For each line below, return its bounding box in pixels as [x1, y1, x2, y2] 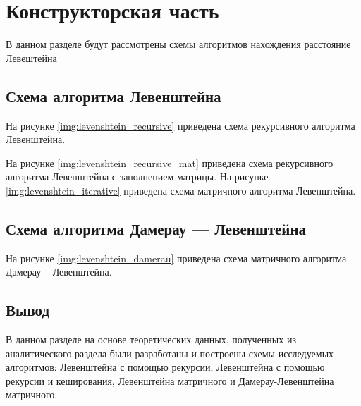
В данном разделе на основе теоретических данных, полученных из [6, 332, 296, 347]
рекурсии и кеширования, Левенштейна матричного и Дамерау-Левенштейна [6, 373, 334, 388]
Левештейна [6, 50, 57, 65]
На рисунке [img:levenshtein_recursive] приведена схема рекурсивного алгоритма [6, 118, 355, 133]
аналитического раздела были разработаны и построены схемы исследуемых [6, 345, 334, 360]
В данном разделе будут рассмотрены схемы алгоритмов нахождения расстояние [6, 37, 351, 51]
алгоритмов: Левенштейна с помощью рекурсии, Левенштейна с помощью [6, 359, 325, 374]
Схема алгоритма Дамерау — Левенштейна [6, 217, 307, 239]
